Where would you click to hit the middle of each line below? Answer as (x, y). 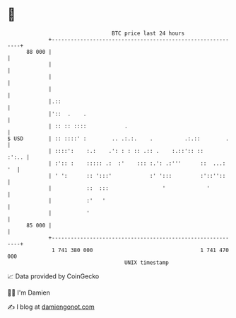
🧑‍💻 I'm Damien (29, 293)
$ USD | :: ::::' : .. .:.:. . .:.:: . (118, 138)
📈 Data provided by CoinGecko (53, 276)
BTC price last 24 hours (148, 33)
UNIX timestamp (147, 262)
